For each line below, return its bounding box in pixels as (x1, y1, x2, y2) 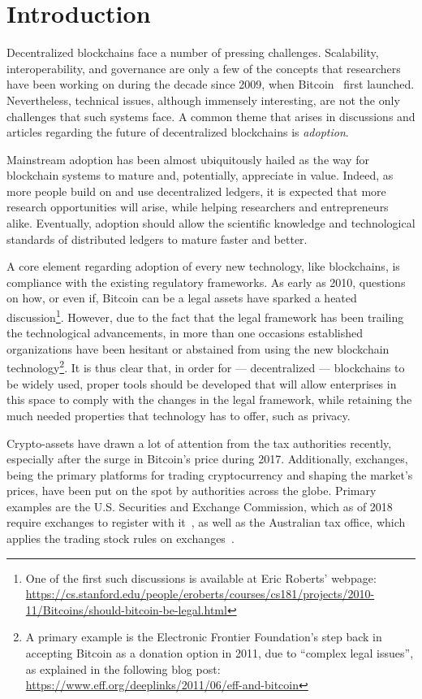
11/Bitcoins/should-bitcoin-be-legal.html (25, 601, 227, 618)
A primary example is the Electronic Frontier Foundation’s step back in (25, 628, 382, 645)
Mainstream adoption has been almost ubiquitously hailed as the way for (6, 150, 369, 167)
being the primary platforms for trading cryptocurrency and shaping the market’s (6, 466, 413, 483)
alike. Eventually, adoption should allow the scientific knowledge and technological (6, 215, 416, 232)
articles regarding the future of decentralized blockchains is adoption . (6, 124, 349, 141)
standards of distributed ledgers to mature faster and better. (6, 230, 308, 247)
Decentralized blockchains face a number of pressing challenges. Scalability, (6, 44, 379, 61)
